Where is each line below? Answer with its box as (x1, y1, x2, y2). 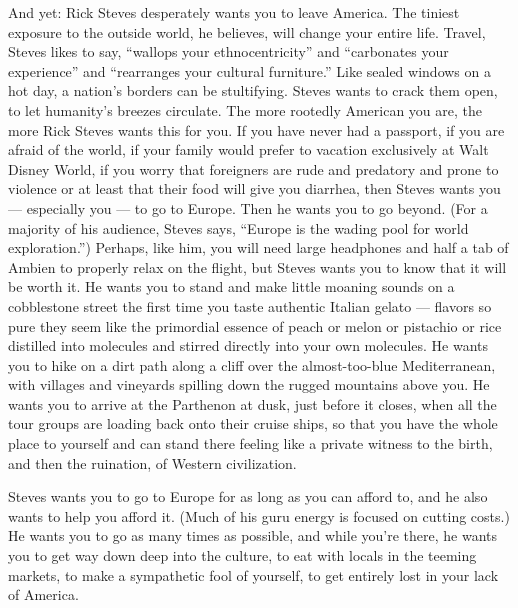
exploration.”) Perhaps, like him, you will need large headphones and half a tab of (8, 237, 509, 258)
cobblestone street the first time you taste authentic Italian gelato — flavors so (8, 295, 492, 316)
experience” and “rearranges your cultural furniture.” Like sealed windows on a (8, 60, 491, 81)
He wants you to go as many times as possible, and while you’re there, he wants (8, 525, 497, 546)
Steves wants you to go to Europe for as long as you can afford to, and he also (8, 486, 488, 507)
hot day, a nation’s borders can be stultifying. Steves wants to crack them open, (8, 80, 498, 101)
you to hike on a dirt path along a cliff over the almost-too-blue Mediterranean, (8, 354, 496, 375)
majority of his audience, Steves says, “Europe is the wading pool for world (8, 217, 469, 238)
